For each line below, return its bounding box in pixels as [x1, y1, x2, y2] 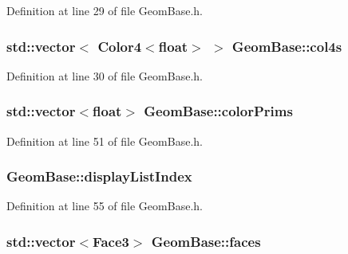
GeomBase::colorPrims [144, 101, 293, 121]
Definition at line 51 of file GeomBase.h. [6, 132, 203, 149]
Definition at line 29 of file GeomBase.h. [6, 2, 203, 18]
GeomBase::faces [151, 231, 261, 251]
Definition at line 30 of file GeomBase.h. [6, 67, 203, 84]
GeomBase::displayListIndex [6, 166, 192, 186]
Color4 [97, 36, 142, 56]
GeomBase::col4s [231, 36, 342, 56]
